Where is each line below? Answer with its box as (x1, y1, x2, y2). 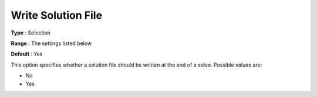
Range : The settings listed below (11, 40, 92, 47)
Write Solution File (11, 9, 103, 22)
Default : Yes (11, 50, 43, 58)
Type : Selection (11, 29, 51, 36)
